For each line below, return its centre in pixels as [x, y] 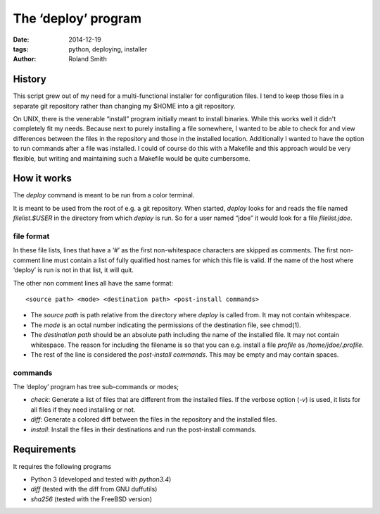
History [30, 79]
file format [31, 236]
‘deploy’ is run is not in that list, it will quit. [73, 270]
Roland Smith [88, 59]
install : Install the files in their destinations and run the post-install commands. [144, 429]
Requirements [45, 449]
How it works [42, 179]
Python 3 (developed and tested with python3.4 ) [101, 479]
